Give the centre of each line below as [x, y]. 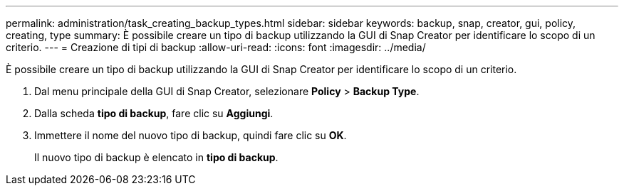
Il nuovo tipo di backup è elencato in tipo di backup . [156, 157]
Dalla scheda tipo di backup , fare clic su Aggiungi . [154, 113]
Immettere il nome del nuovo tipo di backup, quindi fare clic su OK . [191, 135]
